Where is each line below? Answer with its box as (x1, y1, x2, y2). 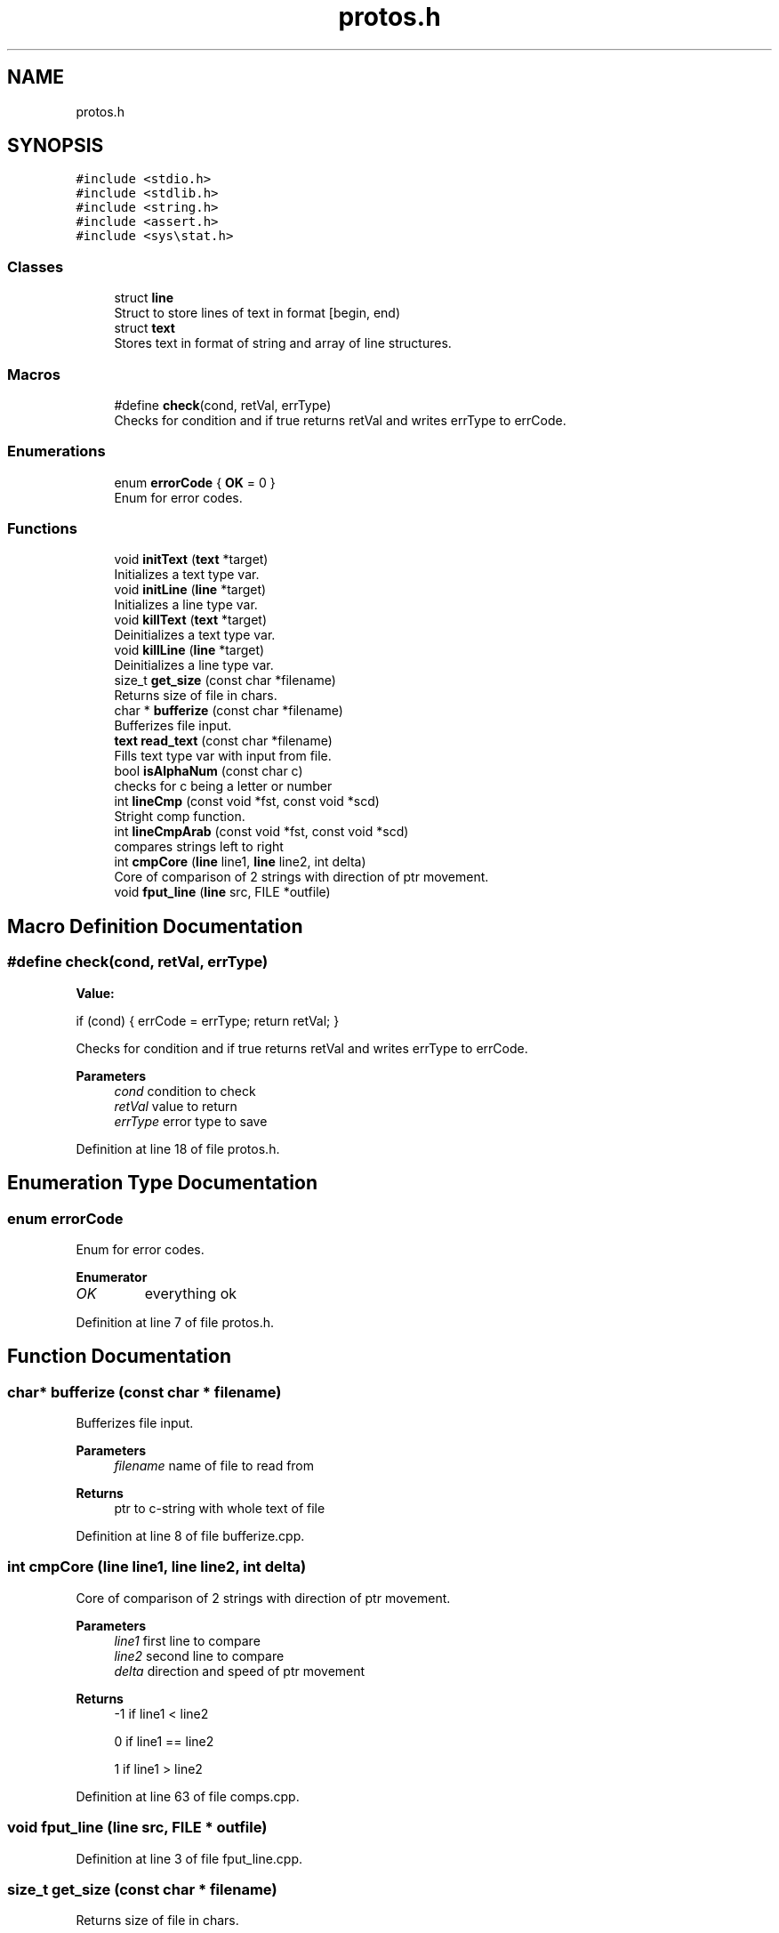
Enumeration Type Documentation (7, 1172, 317, 1195)
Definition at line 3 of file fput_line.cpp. (76, 1850, 303, 1866)
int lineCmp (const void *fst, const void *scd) (114, 793, 380, 809)
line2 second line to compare (114, 1647, 285, 1663)
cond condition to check (114, 1083, 256, 1099)
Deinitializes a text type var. (114, 627, 276, 643)
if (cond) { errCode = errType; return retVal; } (76, 1012, 340, 1028)
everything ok (144, 1284, 237, 1302)
